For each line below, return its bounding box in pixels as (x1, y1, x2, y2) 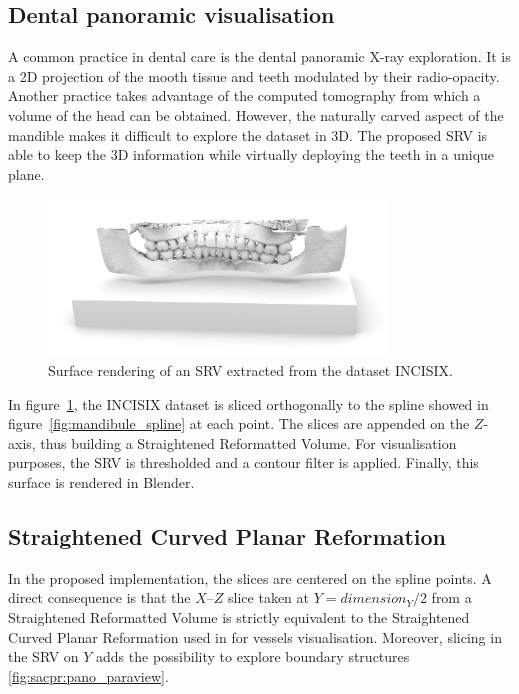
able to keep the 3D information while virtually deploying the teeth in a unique (8, 144, 495, 165)
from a (431, 587, 472, 608)
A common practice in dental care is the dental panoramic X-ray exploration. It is (8, 46, 511, 67)
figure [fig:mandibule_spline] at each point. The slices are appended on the (8, 413, 470, 434)
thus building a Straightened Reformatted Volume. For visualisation (40, 432, 457, 453)
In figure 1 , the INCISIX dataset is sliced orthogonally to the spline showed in (8, 393, 489, 414)
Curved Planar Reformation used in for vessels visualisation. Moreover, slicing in (8, 626, 502, 647)
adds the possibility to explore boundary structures (96, 646, 410, 667)
